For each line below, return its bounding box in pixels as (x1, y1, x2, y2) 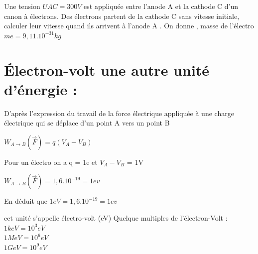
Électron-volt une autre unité (4, 59, 210, 80)
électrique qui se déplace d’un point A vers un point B (4, 118, 170, 128)
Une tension (4, 1, 40, 11)
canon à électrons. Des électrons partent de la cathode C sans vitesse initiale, (4, 10, 240, 21)
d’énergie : (4, 79, 77, 99)
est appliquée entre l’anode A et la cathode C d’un (84, 1, 239, 11)
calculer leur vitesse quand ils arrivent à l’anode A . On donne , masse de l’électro (4, 20, 254, 31)
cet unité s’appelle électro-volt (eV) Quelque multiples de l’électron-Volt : (4, 213, 228, 223)
